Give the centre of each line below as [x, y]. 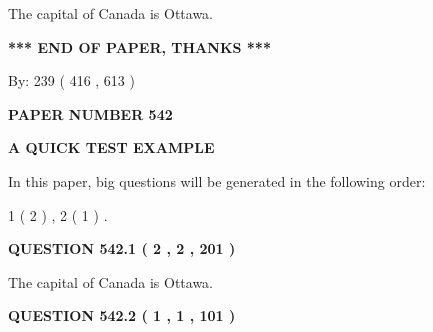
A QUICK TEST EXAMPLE [111, 147]
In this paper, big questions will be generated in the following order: [217, 180]
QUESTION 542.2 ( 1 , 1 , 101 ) [122, 315]
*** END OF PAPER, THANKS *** [139, 46]
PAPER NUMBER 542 [90, 113]
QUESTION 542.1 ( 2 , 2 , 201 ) [122, 248]
